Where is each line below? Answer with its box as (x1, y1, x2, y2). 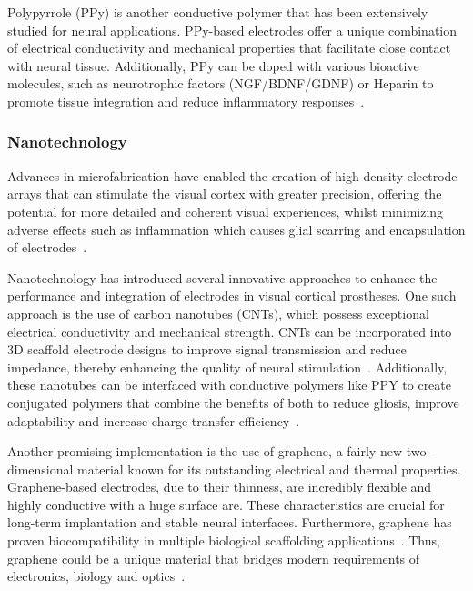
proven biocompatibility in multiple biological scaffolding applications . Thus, (7, 531, 440, 550)
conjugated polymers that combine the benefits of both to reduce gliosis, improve (7, 392, 459, 412)
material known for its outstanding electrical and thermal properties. (77, 459, 461, 478)
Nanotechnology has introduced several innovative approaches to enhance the (7, 268, 438, 287)
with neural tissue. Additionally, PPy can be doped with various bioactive (7, 56, 419, 75)
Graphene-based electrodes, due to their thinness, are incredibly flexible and (7, 477, 432, 496)
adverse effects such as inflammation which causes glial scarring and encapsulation (7, 219, 466, 239)
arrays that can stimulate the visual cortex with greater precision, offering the (7, 184, 442, 203)
